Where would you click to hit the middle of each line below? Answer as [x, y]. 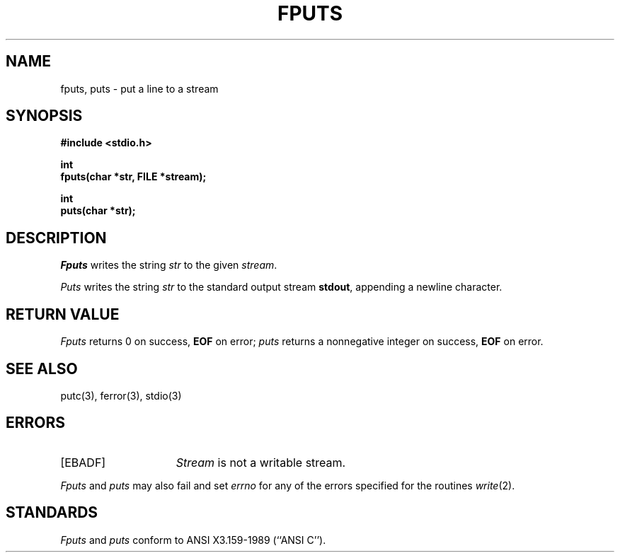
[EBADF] [83, 462]
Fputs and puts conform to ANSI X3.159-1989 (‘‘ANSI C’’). [193, 540]
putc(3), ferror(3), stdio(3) [121, 395]
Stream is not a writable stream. [261, 462]
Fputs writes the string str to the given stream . [169, 265]
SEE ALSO [42, 368]
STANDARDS [52, 513]
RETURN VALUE [63, 314]
